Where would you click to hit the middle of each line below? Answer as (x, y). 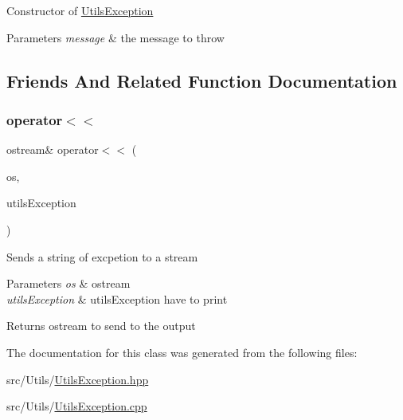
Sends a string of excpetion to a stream (102, 256)
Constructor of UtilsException (80, 10)
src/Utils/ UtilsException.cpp (77, 406)
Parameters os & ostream (68, 283)
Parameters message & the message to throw (115, 37)
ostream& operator (53, 149)
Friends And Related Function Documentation (202, 80)
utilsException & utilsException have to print (117, 298)
